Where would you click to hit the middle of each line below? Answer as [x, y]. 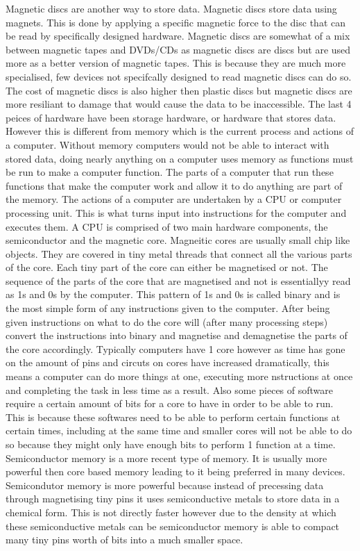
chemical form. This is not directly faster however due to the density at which [171, 512]
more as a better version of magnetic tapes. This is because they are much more [176, 63]
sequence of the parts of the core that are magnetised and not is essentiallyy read [178, 280]
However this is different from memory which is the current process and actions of [180, 131]
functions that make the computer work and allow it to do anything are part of [174, 185]
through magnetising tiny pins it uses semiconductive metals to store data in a [173, 499]
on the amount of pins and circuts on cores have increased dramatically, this [168, 362]
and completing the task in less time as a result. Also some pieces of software [170, 389]
